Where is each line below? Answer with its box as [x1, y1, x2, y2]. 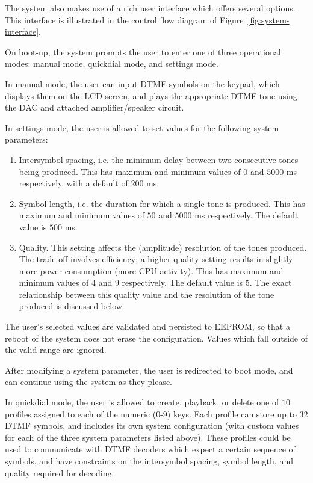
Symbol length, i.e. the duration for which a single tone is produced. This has [19, 197, 305, 209]
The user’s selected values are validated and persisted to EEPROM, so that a [5, 320, 290, 333]
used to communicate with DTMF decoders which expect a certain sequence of [5, 443, 296, 455]
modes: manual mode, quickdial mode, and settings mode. [5, 57, 218, 70]
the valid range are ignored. [5, 343, 107, 356]
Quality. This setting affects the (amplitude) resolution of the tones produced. [19, 241, 307, 253]
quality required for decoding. [5, 466, 114, 479]
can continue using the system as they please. [5, 375, 173, 388]
